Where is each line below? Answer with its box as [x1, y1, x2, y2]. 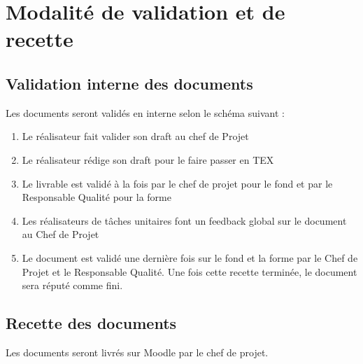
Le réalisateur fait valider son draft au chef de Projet [22, 129, 249, 143]
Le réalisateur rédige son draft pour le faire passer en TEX [22, 152, 274, 167]
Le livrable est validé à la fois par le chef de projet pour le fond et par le [22, 176, 333, 190]
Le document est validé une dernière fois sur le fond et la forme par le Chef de [22, 250, 358, 265]
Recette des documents [6, 312, 177, 334]
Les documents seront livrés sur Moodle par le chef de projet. [6, 344, 269, 359]
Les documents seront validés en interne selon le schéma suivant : [6, 105, 285, 120]
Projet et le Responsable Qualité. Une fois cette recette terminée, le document [22, 264, 357, 279]
